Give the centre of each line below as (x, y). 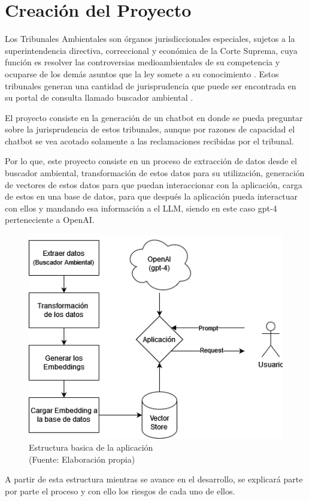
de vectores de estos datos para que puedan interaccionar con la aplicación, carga (154, 184)
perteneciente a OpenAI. (50, 220)
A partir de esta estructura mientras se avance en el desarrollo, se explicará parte (154, 479)
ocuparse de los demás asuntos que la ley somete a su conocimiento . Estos (142, 73)
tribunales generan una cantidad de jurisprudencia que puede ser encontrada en (151, 85)
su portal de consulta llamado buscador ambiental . (99, 97)
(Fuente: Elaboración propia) (82, 459)
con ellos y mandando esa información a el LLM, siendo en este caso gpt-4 (141, 208)
